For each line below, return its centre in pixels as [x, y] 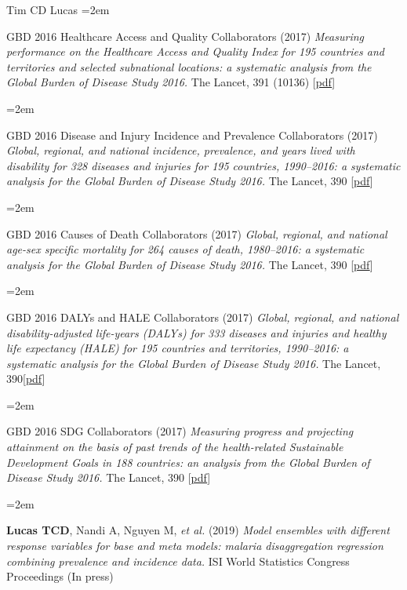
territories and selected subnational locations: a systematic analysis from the [189, 66]
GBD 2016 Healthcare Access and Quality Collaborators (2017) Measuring [185, 36]
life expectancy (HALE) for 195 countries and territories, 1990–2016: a [178, 348]
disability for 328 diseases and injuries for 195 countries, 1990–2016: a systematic [203, 165]
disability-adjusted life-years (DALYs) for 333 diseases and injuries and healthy [196, 332]
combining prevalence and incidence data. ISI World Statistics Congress [178, 561]
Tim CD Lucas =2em [58, 9]
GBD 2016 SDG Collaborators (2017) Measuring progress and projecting [180, 431]
